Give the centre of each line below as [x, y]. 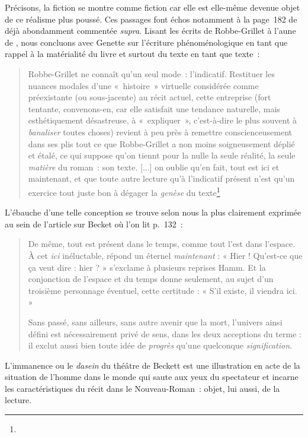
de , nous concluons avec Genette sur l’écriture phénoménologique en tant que [146, 42]
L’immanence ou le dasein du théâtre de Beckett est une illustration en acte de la [153, 365]
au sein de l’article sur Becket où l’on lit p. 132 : [94, 224]
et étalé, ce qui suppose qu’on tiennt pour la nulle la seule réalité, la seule [162, 155]
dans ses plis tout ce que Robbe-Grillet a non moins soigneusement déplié [161, 143]
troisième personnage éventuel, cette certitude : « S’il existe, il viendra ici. [163, 290]
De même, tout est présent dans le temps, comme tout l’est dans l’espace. [162, 244]
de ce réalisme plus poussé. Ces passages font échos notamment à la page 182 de [151, 19]
